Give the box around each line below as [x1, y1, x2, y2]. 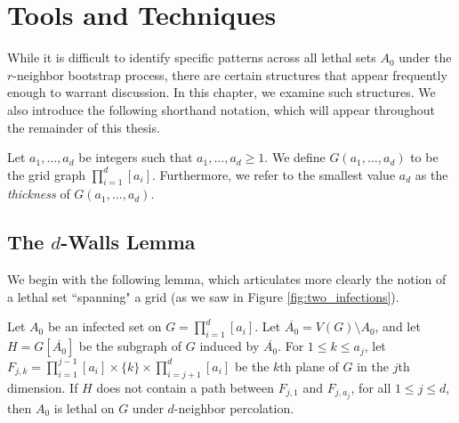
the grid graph [7, 165, 85, 183]
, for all [350, 378, 391, 396]
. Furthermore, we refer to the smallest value [152, 165, 396, 183]
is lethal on [53, 398, 115, 417]
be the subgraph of [78, 337, 182, 355]
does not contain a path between [96, 378, 274, 396]
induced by [199, 337, 260, 355]
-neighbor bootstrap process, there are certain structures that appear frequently [12, 65, 447, 84]
